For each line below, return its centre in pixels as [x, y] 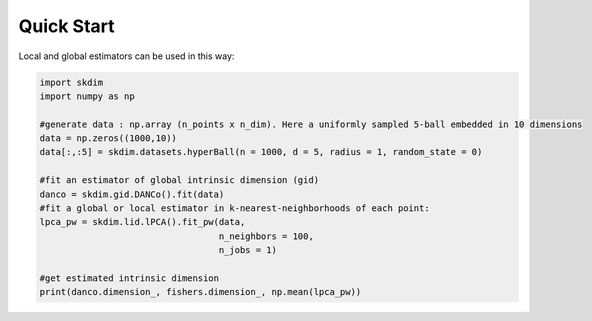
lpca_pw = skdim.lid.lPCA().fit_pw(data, [142, 222]
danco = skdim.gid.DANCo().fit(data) [132, 194]
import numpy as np [87, 96]
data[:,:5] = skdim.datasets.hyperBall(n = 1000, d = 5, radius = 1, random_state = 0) [261, 152]
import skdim [71, 82]
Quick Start [66, 26]
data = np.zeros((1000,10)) [108, 138]
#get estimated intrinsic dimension [129, 278]
